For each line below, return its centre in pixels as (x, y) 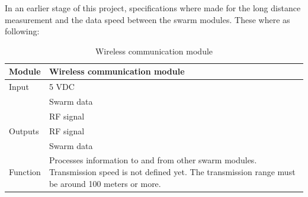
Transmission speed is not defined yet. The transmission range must (172, 172)
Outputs (24, 130)
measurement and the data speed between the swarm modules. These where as (147, 19)
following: (22, 31)
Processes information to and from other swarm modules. (153, 160)
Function (25, 172)
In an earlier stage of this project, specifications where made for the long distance (153, 8)
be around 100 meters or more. (105, 183)
